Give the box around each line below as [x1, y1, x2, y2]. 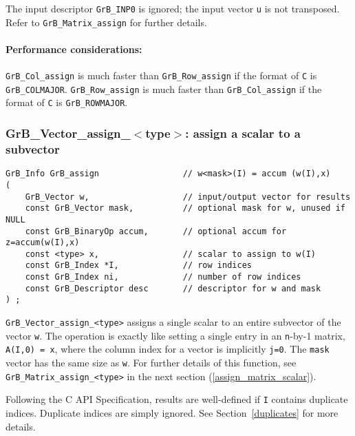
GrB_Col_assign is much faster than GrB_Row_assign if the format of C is [6, 68, 317, 83]
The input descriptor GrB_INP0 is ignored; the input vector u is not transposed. [6, 1, 340, 15]
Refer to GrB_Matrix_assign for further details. [6, 14, 207, 29]
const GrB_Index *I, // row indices [25, 260, 252, 271]
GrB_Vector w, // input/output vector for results [25, 191, 351, 202]
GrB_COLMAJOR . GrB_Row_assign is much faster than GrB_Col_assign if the [6, 81, 322, 96]
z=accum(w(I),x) [6, 238, 80, 248]
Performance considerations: [6, 41, 142, 56]
